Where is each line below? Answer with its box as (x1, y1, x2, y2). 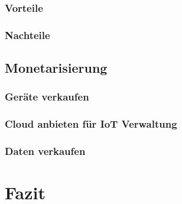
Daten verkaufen (5, 144, 86, 158)
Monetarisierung (5, 59, 108, 77)
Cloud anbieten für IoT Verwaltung (5, 116, 177, 131)
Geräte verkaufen (5, 89, 89, 104)
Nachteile (5, 27, 50, 42)
